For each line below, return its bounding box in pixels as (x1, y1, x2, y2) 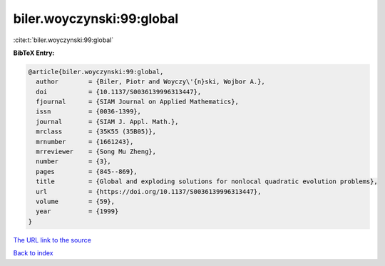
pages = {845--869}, (36, 168, 138, 175)
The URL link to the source (13, 235, 92, 244)
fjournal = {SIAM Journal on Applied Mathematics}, (36, 98, 239, 106)
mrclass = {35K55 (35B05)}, (36, 128, 157, 135)
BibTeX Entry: (13, 48, 55, 57)
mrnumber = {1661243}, (36, 138, 134, 145)
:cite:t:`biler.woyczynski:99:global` (13, 36, 114, 44)
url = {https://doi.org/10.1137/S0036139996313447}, (36, 188, 262, 195)
